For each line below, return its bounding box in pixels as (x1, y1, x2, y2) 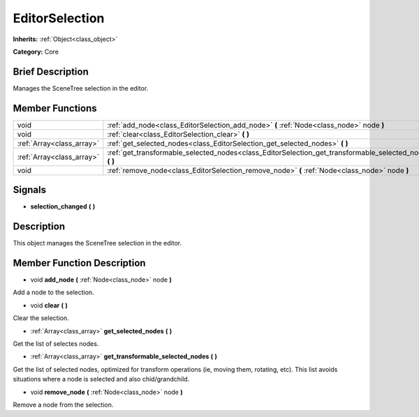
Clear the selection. (13, 314, 69, 322)
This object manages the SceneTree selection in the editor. (13, 239, 182, 248)
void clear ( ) (30, 301, 68, 310)
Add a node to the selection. (13, 288, 94, 296)
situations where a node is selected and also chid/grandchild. (13, 375, 190, 384)
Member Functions (13, 102, 97, 114)
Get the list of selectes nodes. (13, 340, 99, 348)
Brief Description (13, 66, 89, 77)
